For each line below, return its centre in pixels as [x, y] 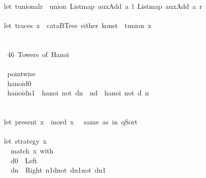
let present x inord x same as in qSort [71, 122]
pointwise [21, 74]
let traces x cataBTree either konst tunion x [78, 25]
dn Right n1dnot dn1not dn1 [58, 170]
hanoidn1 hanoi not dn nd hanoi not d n [78, 93]
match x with [32, 150]
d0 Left [24, 160]
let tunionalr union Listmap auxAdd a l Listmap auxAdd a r [103, 6]
